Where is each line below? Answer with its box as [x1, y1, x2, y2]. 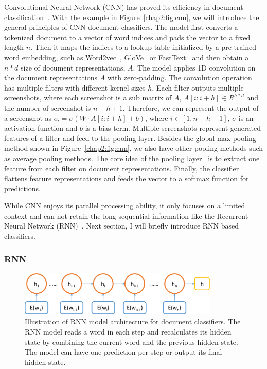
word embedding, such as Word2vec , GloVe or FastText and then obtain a [4, 51, 249, 62]
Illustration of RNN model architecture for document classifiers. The [25, 316, 241, 327]
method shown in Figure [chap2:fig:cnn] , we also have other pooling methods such [4, 143, 263, 153]
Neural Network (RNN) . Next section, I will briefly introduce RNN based [4, 220, 239, 231]
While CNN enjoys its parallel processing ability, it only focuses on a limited [4, 200, 245, 211]
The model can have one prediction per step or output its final [25, 346, 222, 357]
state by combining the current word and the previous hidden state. [25, 336, 238, 347]
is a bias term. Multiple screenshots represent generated [85, 122, 261, 133]
